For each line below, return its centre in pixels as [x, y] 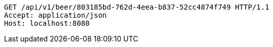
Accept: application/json [56, 15]
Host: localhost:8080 [47, 23]
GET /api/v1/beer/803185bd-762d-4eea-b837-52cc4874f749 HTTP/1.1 [137, 7]
